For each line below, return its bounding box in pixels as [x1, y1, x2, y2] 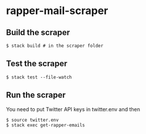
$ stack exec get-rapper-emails [6, 122, 85, 128]
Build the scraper [6, 28, 70, 37]
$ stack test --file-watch [6, 74, 72, 80]
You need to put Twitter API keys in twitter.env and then [6, 105, 141, 112]
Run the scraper [6, 90, 66, 100]
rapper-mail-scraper [6, 4, 108, 18]
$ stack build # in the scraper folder [6, 43, 104, 49]
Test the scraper [6, 59, 67, 68]
